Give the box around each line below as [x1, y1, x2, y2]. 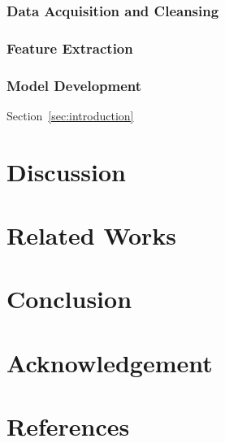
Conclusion [6, 282, 132, 315]
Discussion [6, 154, 126, 188]
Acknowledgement [6, 345, 213, 379]
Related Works [6, 219, 177, 252]
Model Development [6, 75, 142, 95]
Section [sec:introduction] [6, 106, 134, 124]
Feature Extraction [6, 37, 133, 58]
